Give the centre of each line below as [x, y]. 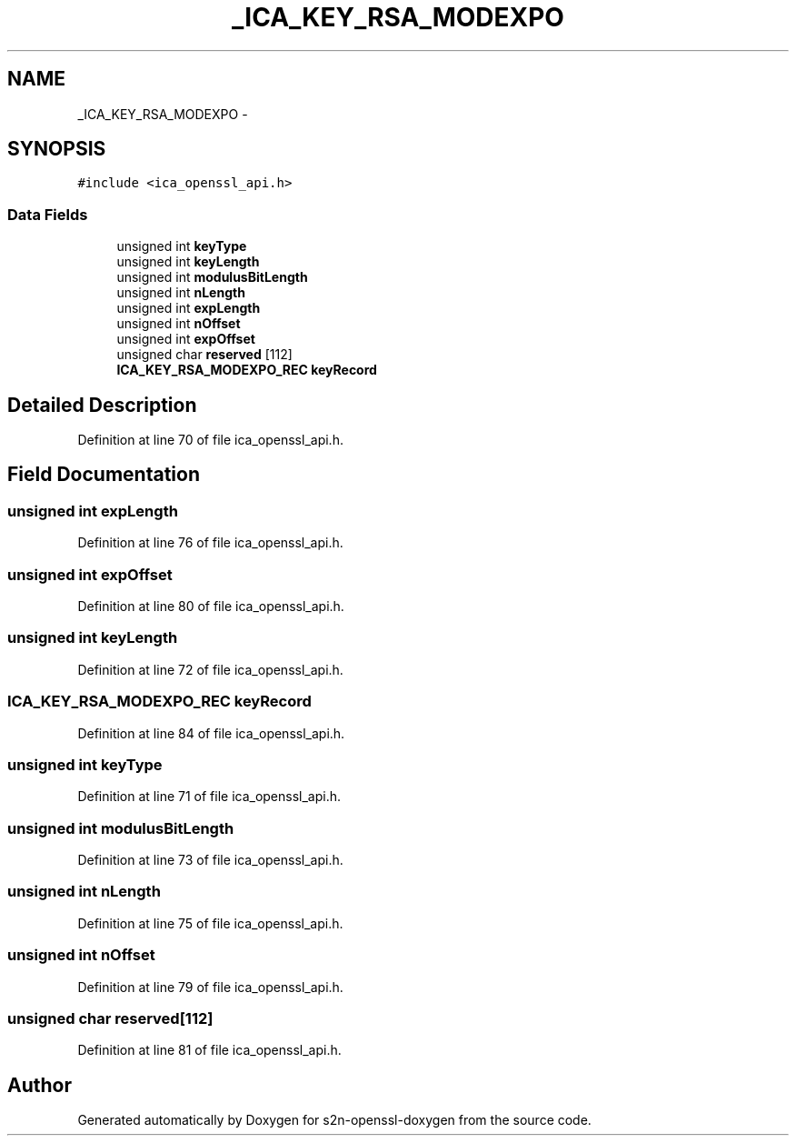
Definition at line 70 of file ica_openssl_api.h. [210, 440]
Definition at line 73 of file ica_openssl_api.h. [210, 860]
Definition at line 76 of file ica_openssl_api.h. [210, 543]
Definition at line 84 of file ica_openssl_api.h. [211, 733]
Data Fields [48, 214]
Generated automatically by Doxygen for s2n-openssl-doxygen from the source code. [334, 1120]
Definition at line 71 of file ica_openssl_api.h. [209, 797]
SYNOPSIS [57, 149]
